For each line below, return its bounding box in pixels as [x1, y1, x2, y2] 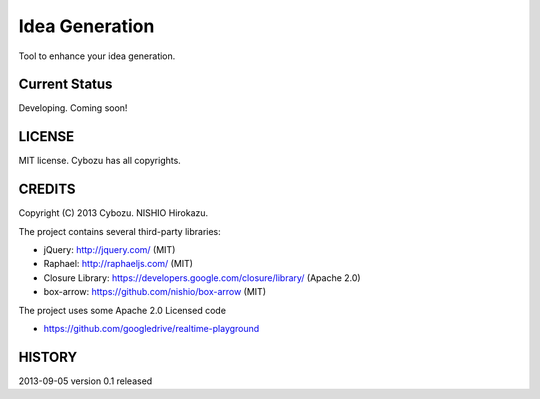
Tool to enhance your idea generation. [18, 50, 176, 62]
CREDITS [18, 181, 76, 198]
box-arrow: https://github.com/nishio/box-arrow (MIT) [43, 286, 267, 298]
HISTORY [18, 348, 78, 365]
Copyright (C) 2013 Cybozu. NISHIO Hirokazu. [18, 207, 209, 219]
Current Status [18, 76, 113, 93]
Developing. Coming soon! [18, 102, 128, 114]
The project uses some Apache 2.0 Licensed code [18, 304, 227, 316]
